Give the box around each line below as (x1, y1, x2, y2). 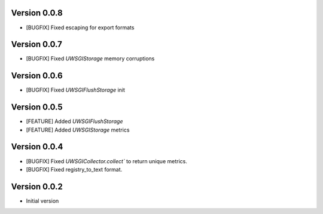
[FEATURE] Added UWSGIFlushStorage (26, 118, 123, 125)
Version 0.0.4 (11, 142, 63, 152)
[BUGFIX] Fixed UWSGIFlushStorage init (26, 87, 126, 94)
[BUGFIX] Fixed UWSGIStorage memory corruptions (26, 55, 155, 62)
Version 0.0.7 (11, 39, 63, 50)
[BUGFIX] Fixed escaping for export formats (26, 24, 135, 31)
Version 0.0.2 (11, 181, 63, 191)
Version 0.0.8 (11, 8, 63, 18)
